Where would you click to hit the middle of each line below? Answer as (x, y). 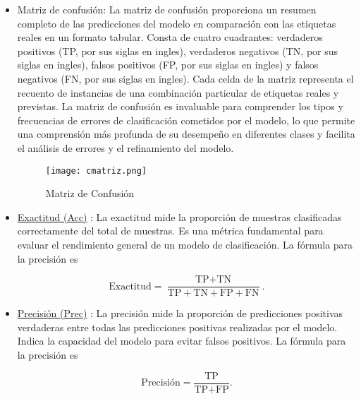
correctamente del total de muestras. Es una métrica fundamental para (170, 231)
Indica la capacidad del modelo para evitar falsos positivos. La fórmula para (182, 341)
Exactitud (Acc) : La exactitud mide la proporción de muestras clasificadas (179, 216)
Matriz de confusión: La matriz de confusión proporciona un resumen (167, 9)
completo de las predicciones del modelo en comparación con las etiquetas (177, 23)
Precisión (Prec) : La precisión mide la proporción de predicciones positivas (180, 313)
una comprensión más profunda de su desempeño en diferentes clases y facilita (186, 134)
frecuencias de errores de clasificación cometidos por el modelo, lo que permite (186, 120)
